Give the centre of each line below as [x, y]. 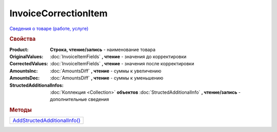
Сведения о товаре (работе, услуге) [49, 29]
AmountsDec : [25, 78]
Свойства [23, 39]
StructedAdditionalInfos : [36, 85]
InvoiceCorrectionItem [58, 13]
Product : [19, 49]
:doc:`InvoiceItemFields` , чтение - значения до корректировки [118, 57]
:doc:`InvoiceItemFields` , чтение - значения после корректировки [122, 64]
